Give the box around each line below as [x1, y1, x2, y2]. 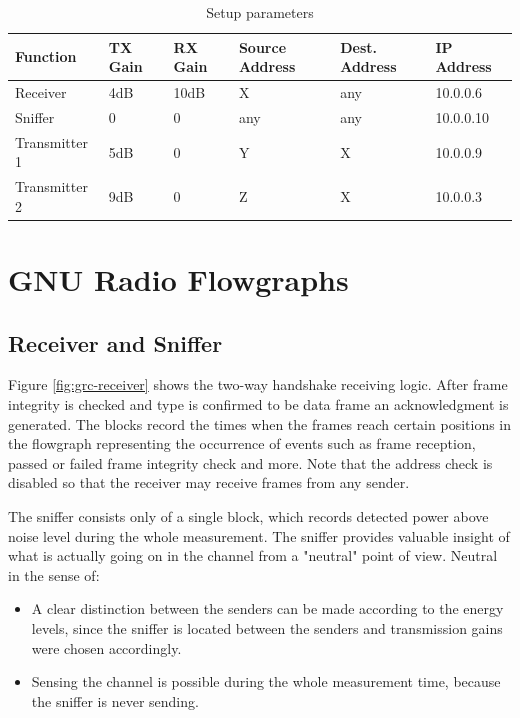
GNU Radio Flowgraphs [8, 259, 349, 300]
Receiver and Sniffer [8, 327, 223, 358]
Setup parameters [206, 2, 314, 22]
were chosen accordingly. [31, 637, 182, 658]
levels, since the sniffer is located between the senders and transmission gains [31, 617, 503, 638]
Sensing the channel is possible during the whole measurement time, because [31, 671, 501, 692]
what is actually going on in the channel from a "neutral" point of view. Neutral [8, 545, 498, 566]
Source [238, 36, 287, 57]
